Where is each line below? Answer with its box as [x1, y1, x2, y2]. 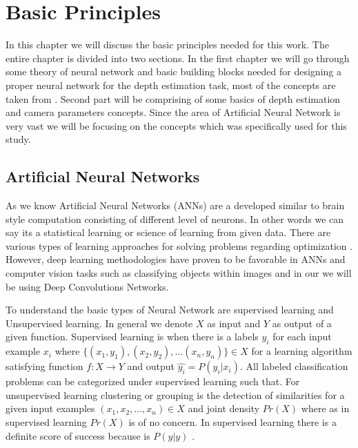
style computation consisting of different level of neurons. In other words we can [6, 211, 344, 226]
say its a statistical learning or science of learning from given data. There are [6, 225, 331, 240]
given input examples [6, 401, 95, 416]
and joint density [188, 401, 260, 416]
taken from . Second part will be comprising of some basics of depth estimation [6, 91, 341, 106]
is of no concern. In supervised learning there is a [128, 415, 337, 429]
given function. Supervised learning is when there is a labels [6, 329, 259, 344]
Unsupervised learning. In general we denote [6, 315, 193, 330]
